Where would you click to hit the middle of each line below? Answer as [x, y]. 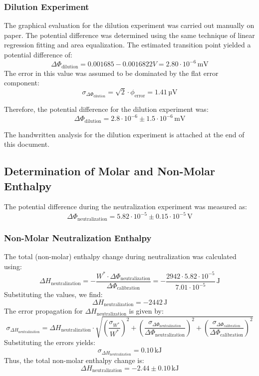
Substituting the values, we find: [53, 294]
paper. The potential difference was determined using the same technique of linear [129, 35]
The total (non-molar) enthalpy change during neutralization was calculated [120, 256]
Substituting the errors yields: [50, 342]
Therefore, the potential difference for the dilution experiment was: [106, 109]
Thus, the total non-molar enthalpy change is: [74, 360]
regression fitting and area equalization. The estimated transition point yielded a [128, 45]
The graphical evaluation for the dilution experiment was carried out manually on [129, 25]
